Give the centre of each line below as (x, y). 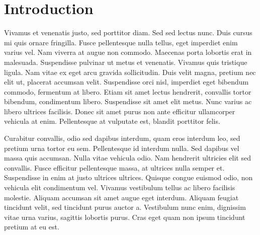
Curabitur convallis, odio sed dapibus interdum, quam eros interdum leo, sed (122, 138)
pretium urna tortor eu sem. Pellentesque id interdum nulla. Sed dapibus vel (122, 148)
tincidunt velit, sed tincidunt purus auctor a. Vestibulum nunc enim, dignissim (125, 207)
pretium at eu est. (32, 227)
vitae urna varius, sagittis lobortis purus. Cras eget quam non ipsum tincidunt (125, 217)
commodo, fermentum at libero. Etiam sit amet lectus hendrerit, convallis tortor (128, 91)
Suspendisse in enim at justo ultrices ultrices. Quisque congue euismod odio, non (128, 177)
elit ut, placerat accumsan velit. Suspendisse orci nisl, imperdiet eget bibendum (126, 82)
